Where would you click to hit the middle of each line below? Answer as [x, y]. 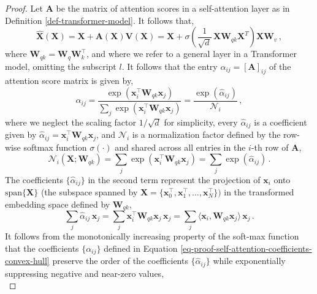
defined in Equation [141, 248]
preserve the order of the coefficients [120, 261]
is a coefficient [281, 122]
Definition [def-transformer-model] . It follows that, [100, 20]
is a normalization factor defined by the [206, 134]
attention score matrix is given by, [69, 81]
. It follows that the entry [170, 66]
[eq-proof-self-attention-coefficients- [246, 248]
